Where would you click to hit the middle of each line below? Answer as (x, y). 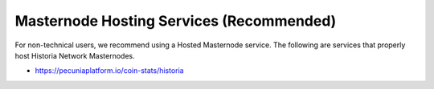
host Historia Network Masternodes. (75, 55)
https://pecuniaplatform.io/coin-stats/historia (109, 71)
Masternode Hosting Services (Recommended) (176, 21)
